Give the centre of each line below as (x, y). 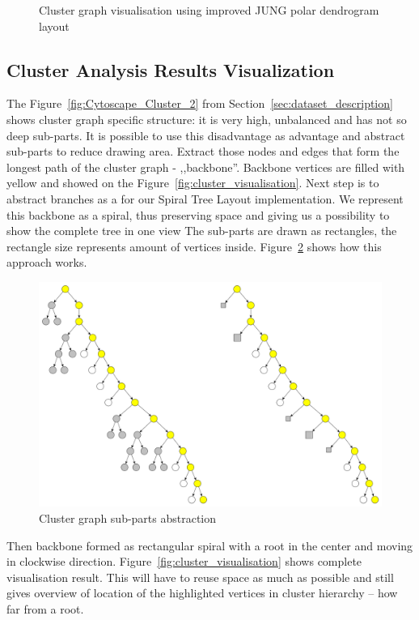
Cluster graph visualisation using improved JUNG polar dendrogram (209, 10)
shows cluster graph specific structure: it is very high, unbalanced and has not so (207, 119)
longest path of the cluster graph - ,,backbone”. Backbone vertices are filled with (206, 167)
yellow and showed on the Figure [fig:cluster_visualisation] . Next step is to (193, 183)
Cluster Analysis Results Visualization (171, 69)
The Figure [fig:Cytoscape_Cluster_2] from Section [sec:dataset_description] (200, 103)
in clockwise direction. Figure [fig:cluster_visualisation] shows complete (184, 561)
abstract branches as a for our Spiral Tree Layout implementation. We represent (205, 198)
